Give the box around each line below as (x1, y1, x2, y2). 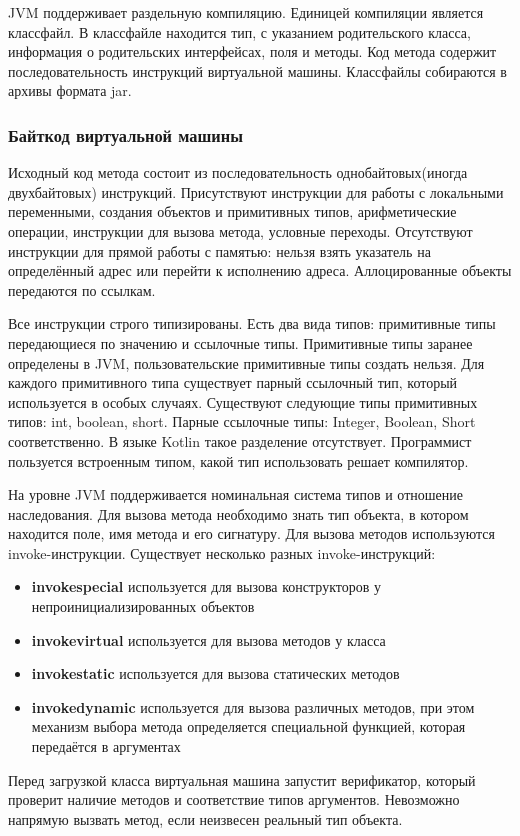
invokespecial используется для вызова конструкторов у (31, 576, 381, 597)
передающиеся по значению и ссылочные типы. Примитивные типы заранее (8, 332, 473, 353)
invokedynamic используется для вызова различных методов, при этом (31, 696, 475, 717)
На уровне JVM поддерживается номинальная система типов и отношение (8, 484, 463, 505)
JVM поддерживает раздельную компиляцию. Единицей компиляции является (8, 2, 484, 22)
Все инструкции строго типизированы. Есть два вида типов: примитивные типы (8, 313, 496, 334)
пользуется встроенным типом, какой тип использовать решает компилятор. (8, 450, 469, 471)
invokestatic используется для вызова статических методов (31, 663, 400, 684)
